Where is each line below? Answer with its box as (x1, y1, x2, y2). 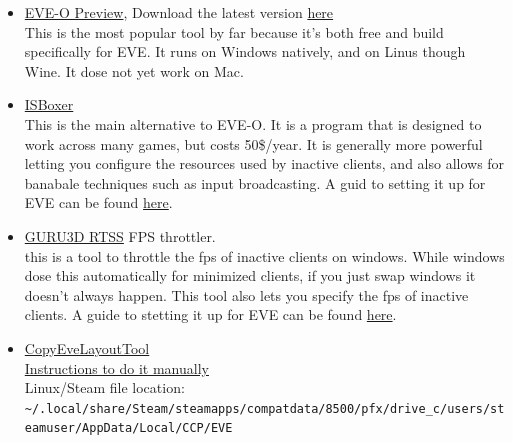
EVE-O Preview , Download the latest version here (24, 2, 334, 22)
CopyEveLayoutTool (24, 337, 150, 358)
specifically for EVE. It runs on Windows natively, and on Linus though (24, 41, 466, 62)
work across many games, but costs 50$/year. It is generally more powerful (24, 133, 483, 154)
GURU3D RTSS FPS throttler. (24, 225, 216, 246)
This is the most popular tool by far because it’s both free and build (24, 21, 444, 42)
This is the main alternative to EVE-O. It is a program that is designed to (24, 113, 482, 134)
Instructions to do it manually (24, 357, 209, 378)
